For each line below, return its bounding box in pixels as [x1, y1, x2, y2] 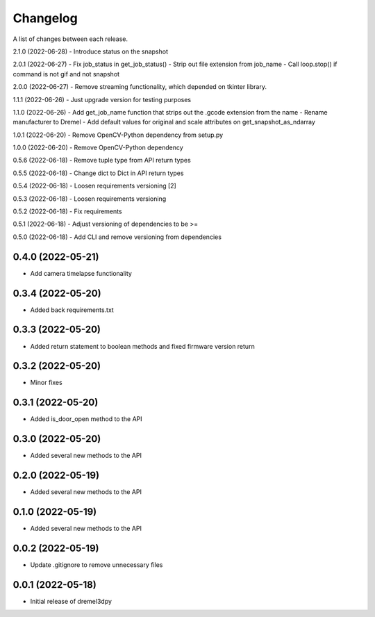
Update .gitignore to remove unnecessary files [30, 560, 163, 569]
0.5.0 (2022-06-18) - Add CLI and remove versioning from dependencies [12, 233, 222, 241]
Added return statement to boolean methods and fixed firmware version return [30, 342, 255, 350]
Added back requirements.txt [30, 306, 114, 314]
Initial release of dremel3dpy [30, 597, 112, 605]
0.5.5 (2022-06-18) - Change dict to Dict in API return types [12, 169, 184, 177]
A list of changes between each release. [12, 35, 128, 43]
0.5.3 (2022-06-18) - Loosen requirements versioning [12, 195, 167, 203]
